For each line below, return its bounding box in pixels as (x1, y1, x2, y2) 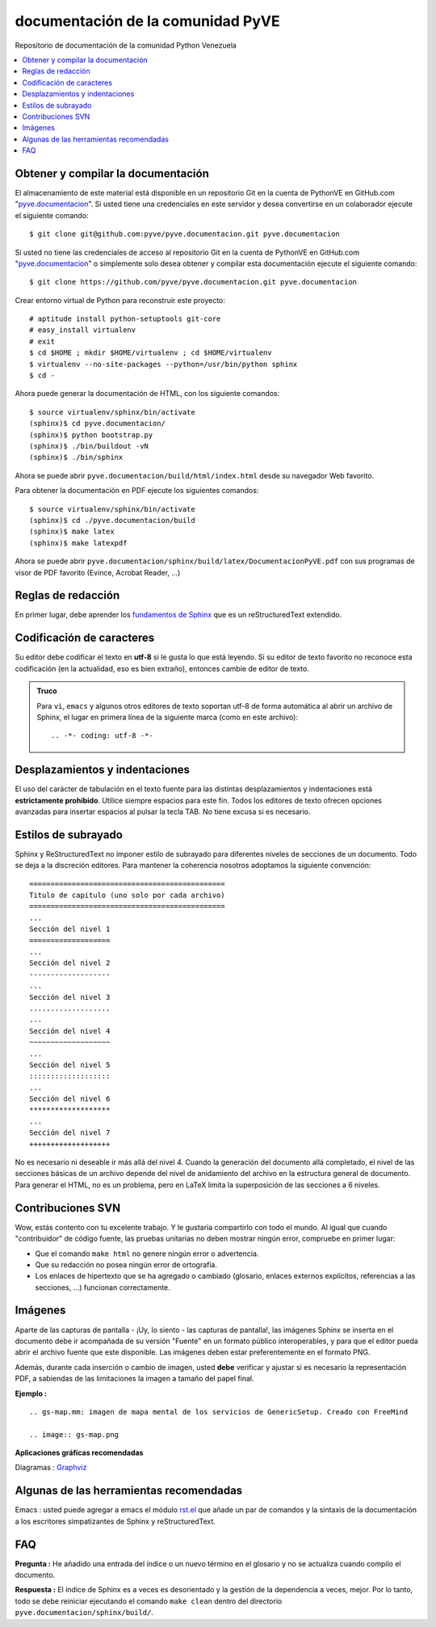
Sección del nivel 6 (29, 1094, 111, 1103)
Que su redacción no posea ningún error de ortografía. (35, 1259, 218, 1269)
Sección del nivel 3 (29, 993, 111, 1001)
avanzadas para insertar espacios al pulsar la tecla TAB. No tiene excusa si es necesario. (15, 807, 311, 816)
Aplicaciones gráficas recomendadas (15, 1448, 144, 1458)
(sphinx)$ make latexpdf (29, 538, 128, 547)
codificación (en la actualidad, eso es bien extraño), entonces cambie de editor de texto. (15, 664, 310, 673)
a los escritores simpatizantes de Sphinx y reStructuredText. (15, 1516, 216, 1526)
